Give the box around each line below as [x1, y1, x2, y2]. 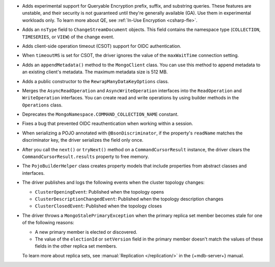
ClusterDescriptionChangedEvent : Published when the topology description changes [35, 196, 224, 202]
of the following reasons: [22, 220, 74, 226]
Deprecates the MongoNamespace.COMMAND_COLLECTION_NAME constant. [22, 111, 179, 117]
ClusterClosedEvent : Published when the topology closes [35, 203, 162, 209]
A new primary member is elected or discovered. [35, 229, 137, 235]
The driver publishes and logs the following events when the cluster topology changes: [22, 179, 205, 185]
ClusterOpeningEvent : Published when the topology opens [35, 189, 164, 195]
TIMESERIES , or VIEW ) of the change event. [22, 34, 115, 40]
